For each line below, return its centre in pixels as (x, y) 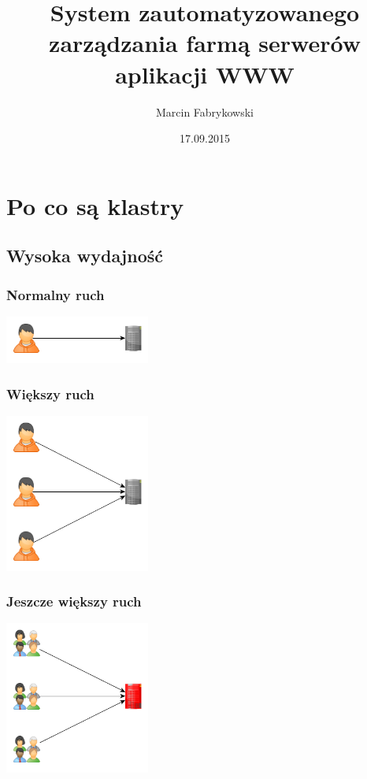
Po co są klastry (95, 205)
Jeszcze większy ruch (74, 601)
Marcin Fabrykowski (205, 111)
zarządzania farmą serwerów (205, 43)
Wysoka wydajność (85, 256)
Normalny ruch (56, 294)
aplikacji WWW (205, 74)
